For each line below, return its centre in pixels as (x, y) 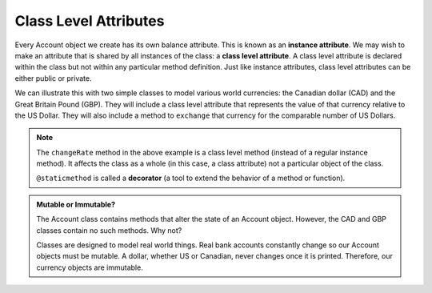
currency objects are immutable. (90, 267)
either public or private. (53, 78)
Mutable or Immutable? (76, 204)
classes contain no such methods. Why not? (109, 230)
